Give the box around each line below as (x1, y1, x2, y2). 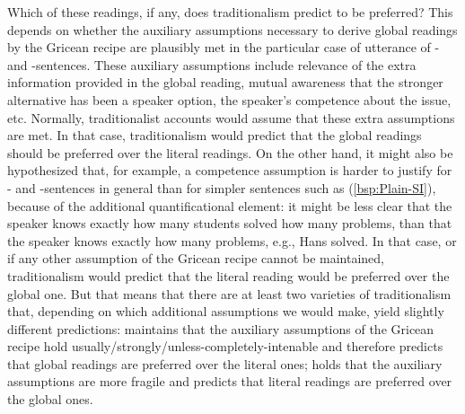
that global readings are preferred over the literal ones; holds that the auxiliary (7, 354, 443, 373)
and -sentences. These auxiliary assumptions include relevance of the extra (7, 55, 417, 74)
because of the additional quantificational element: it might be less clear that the (7, 196, 452, 215)
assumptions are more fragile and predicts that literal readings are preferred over (7, 372, 452, 391)
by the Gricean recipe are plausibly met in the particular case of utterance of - (7, 38, 440, 57)
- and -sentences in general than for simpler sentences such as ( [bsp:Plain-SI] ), (7, 178, 436, 197)
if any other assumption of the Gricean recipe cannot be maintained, (7, 249, 384, 268)
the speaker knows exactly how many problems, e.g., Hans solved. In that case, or (7, 231, 457, 250)
